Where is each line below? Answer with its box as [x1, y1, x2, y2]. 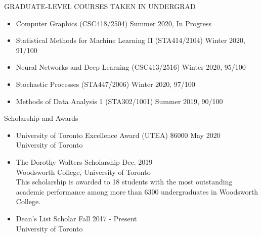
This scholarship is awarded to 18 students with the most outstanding [16, 176, 233, 187]
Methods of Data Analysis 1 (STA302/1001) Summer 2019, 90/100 [16, 96, 223, 106]
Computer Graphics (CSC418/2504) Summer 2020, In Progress [16, 18, 211, 28]
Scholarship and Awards [4, 113, 78, 123]
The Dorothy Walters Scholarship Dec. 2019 [16, 156, 153, 167]
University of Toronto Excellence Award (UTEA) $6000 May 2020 [16, 129, 221, 140]
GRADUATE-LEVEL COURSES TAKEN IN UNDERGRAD [4, 1, 196, 11]
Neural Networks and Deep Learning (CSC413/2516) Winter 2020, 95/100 [16, 62, 246, 72]
